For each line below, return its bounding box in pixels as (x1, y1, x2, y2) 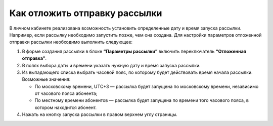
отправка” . (22, 55, 47, 61)
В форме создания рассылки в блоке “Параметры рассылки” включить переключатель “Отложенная (22, 48, 246, 54)
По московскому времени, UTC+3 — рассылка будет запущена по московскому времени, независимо (34, 83, 259, 89)
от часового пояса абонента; (34, 90, 98, 96)
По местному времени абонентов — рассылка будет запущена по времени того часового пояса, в (34, 97, 249, 103)
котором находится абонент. (34, 104, 97, 110)
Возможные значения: (22, 76, 71, 82)
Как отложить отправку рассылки (9, 8, 162, 19)
